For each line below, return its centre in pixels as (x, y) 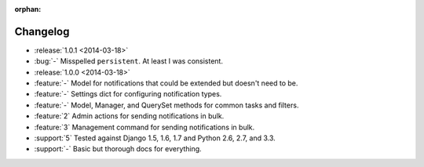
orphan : (28, 9)
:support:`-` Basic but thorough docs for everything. (118, 149)
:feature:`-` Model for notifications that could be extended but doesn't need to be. (166, 83)
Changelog (42, 31)
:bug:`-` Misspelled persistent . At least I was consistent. (129, 61)
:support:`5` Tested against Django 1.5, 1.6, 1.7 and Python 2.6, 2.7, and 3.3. (155, 138)
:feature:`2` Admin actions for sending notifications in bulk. (129, 116)
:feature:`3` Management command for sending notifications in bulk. (144, 127)
